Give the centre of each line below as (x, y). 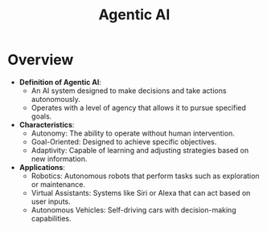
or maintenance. (58, 184)
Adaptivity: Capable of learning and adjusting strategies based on (140, 150)
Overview (41, 60)
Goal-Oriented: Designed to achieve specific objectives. (124, 141)
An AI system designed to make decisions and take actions (129, 91)
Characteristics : (47, 124)
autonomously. (56, 99)
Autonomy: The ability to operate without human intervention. (133, 133)
